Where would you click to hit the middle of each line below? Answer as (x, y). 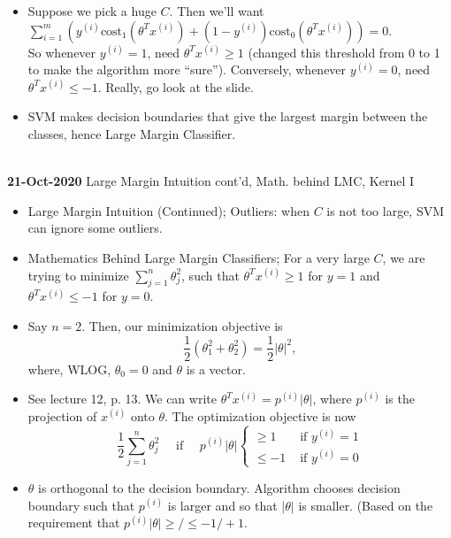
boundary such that (81, 505)
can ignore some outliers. (95, 228)
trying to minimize (78, 275)
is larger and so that (222, 505)
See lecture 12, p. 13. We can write (122, 399)
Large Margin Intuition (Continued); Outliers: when (168, 210)
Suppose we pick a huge (92, 11)
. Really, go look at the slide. (176, 86)
